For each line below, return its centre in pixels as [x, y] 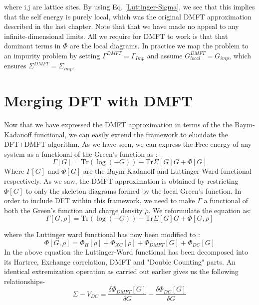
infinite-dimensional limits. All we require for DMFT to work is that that [116, 36]
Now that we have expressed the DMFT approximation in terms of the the [118, 124]
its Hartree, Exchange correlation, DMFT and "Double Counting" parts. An [120, 261]
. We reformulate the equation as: [200, 210]
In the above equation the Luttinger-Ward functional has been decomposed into [126, 251]
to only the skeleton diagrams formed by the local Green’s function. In [133, 190]
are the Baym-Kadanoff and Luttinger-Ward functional [167, 171]
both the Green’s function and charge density [73, 210]
